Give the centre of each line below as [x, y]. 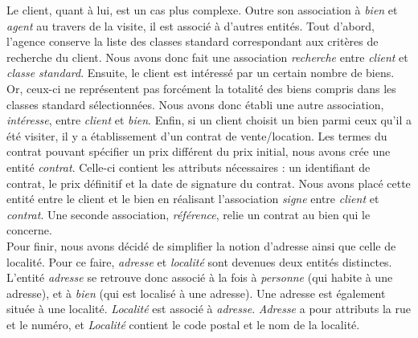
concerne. [29, 230]
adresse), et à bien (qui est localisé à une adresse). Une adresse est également [196, 293]
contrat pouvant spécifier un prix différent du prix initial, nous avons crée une [199, 151]
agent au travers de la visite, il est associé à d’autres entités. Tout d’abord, [191, 25]
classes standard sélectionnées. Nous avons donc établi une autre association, [195, 104]
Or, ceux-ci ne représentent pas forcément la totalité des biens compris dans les [201, 88]
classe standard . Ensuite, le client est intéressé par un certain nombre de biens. [201, 73]
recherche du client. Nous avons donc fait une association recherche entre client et [207, 57]
